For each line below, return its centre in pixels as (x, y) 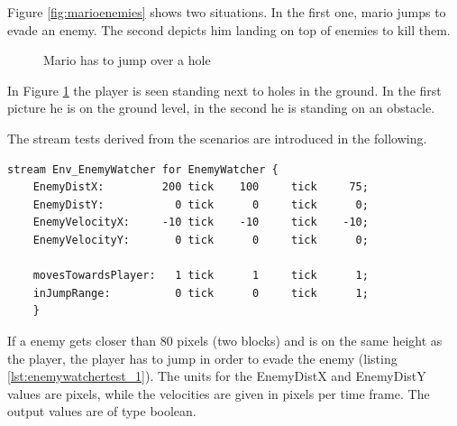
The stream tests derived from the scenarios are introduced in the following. (217, 138)
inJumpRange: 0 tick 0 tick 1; (201, 293)
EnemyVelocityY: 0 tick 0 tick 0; (201, 240)
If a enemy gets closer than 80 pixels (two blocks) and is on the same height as (225, 340)
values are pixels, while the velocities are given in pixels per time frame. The (219, 393)
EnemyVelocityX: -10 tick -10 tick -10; (201, 222)
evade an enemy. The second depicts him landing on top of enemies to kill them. (229, 29)
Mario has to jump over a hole (127, 60)
